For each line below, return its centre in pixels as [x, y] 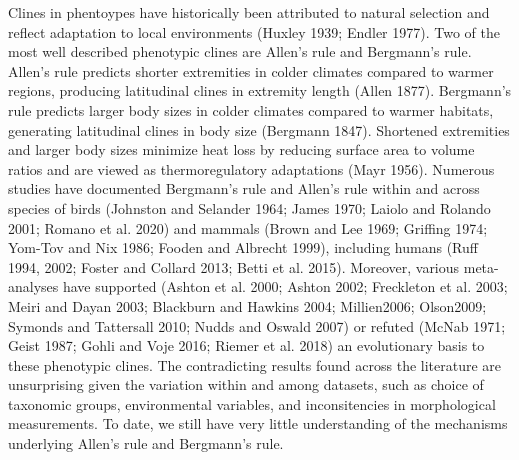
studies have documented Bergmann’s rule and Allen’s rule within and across [244, 188]
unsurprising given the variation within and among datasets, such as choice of [246, 384]
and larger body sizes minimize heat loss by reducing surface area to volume [241, 149]
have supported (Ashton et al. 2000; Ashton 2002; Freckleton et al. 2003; [285, 286]
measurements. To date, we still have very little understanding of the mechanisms [258, 423]
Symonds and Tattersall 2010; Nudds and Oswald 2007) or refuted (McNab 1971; [257, 325]
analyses [33, 286]
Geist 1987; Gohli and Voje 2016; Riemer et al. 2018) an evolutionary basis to [246, 345]
